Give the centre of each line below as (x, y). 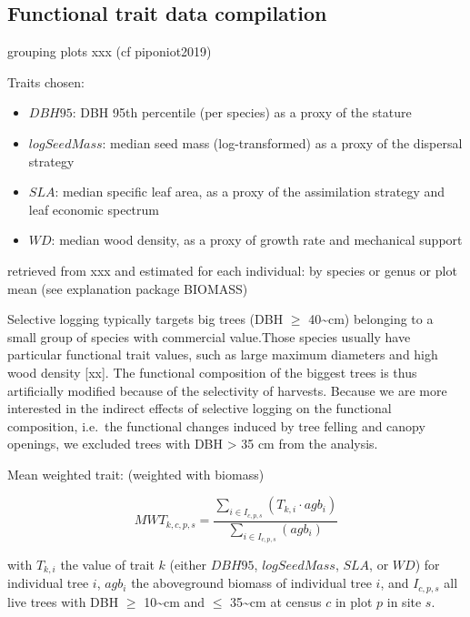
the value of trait (107, 564)
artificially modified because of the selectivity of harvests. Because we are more (227, 390)
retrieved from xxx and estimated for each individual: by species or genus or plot (232, 270)
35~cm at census (276, 601)
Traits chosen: (46, 81)
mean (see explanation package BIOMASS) (128, 288)
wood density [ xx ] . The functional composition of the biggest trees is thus (212, 372)
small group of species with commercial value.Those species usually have (209, 336)
